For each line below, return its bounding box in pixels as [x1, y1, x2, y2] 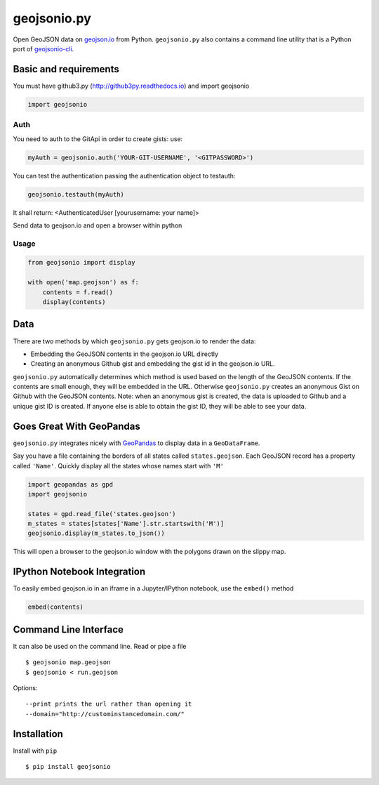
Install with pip [13, 746, 58, 755]
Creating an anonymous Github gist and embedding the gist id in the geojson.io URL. [30, 359, 275, 368]
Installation [13, 727, 63, 740]
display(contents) [42, 298, 106, 305]
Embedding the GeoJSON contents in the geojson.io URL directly [30, 350, 219, 358]
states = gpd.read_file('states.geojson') [27, 510, 176, 517]
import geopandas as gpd [27, 480, 114, 488]
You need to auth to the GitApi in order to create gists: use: [13, 134, 183, 143]
